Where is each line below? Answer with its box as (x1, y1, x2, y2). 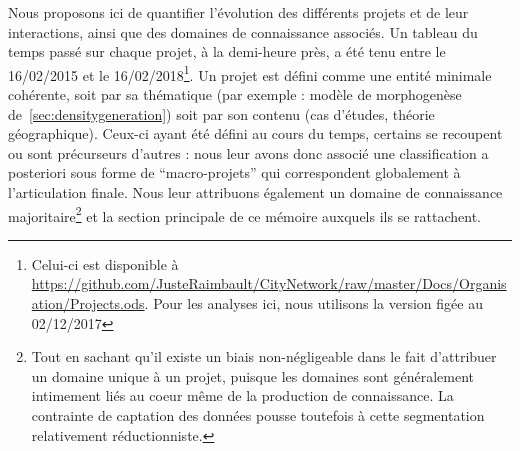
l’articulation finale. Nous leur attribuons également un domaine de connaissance (8, 182, 503, 202)
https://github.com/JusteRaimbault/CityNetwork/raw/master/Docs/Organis (31, 273, 507, 294)
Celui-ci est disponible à (31, 253, 179, 274)
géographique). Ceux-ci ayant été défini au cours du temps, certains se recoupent (8, 123, 503, 144)
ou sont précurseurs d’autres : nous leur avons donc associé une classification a (8, 142, 489, 163)
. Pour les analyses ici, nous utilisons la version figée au (144, 293, 483, 314)
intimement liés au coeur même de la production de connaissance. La (31, 385, 454, 406)
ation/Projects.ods (31, 293, 145, 314)
